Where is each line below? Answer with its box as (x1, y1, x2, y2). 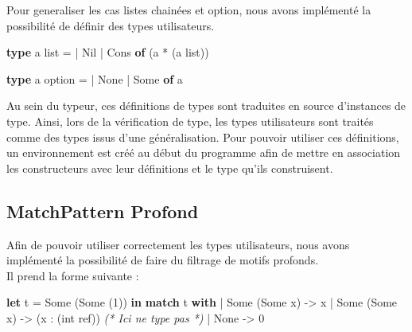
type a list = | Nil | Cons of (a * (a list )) (6, 44, 209, 61)
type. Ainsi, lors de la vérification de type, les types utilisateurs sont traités (6, 112, 374, 129)
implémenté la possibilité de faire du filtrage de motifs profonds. (6, 252, 319, 268)
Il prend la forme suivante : (6, 267, 139, 283)
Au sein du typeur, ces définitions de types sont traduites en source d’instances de (6, 97, 406, 114)
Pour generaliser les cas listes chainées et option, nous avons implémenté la (6, 2, 371, 18)
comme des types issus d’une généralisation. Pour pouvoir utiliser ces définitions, (6, 128, 399, 145)
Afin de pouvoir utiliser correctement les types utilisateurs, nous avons (6, 236, 350, 252)
